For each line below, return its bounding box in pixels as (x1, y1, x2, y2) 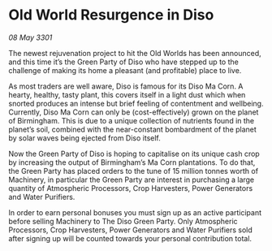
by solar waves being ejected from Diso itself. (8, 132, 161, 143)
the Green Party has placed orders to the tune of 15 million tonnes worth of (8, 166, 258, 175)
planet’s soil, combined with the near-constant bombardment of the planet (8, 124, 257, 134)
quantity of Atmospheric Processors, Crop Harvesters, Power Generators (8, 183, 253, 193)
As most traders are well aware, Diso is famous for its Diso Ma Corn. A (8, 81, 244, 91)
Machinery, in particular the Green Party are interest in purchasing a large (8, 175, 255, 184)
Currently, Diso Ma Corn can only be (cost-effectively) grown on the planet (8, 107, 259, 117)
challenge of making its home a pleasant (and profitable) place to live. (8, 65, 242, 75)
